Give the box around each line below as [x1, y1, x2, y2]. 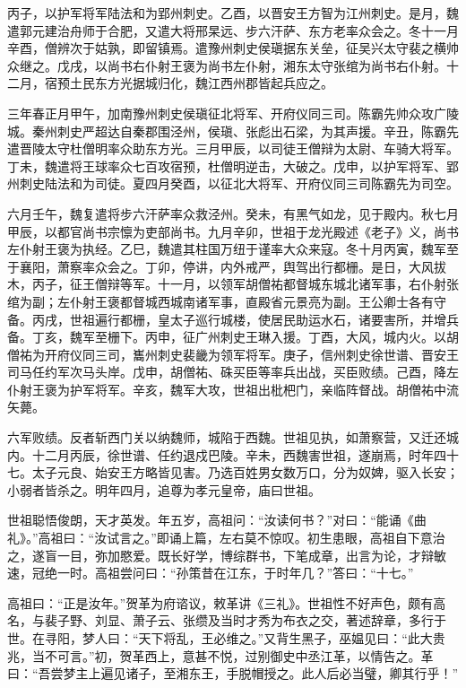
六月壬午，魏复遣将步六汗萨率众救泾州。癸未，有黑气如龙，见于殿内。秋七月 [7, 204, 459, 222]
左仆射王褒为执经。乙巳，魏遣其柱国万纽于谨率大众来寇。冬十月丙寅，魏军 [7, 239, 446, 258]
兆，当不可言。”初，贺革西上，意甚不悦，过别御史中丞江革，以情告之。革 [7, 646, 434, 665]
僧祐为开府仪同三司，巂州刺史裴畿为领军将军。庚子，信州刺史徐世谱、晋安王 [7, 344, 459, 363]
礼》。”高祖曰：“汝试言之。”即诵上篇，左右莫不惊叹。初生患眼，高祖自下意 [7, 528, 433, 547]
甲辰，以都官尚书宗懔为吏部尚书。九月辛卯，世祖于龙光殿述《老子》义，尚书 [7, 222, 459, 240]
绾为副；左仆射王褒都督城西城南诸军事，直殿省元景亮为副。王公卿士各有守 [7, 292, 446, 310]
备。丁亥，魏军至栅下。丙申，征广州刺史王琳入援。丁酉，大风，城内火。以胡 [7, 327, 459, 346]
